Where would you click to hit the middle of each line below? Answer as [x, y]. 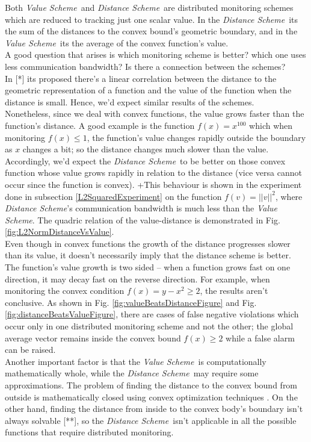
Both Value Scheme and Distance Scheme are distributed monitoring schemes [149, 7]
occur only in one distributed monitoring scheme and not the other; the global [149, 326]
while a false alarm [260, 338]
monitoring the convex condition [65, 291]
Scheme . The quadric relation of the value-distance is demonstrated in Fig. [143, 219]
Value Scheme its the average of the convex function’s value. [117, 42]
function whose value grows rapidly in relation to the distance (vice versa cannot [153, 173]
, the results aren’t [234, 291]
